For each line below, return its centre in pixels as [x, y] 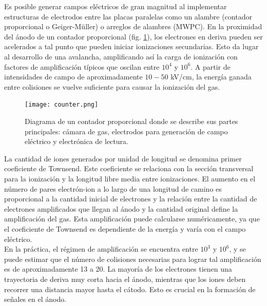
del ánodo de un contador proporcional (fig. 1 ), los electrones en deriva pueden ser [133, 36]
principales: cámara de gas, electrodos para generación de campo [126, 131]
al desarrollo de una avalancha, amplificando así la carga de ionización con [121, 56]
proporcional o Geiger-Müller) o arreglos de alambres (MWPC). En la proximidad [133, 26]
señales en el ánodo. [35, 299]
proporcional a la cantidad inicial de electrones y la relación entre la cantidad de [131, 199]
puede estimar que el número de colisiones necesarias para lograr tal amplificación [133, 259]
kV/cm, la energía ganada [211, 77]
